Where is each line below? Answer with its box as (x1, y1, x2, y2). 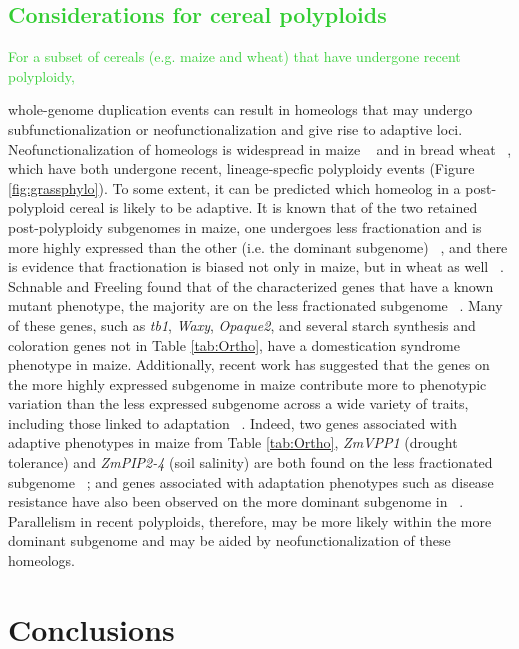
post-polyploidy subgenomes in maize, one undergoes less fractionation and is (8, 216, 482, 237)
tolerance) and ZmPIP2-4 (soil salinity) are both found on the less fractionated (8, 452, 493, 473)
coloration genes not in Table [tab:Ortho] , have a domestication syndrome (8, 334, 460, 355)
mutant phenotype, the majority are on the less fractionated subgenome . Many (8, 295, 503, 316)
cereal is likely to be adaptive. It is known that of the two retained (69, 197, 478, 218)
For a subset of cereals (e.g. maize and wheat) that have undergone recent (8, 46, 461, 67)
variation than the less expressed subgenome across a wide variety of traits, (8, 393, 469, 414)
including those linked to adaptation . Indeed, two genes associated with (8, 412, 458, 433)
